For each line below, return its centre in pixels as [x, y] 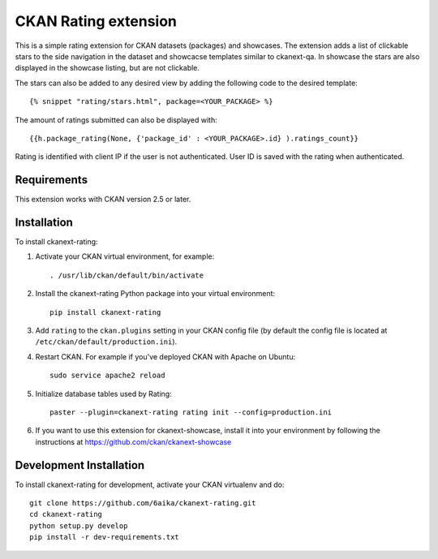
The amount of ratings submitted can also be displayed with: [116, 120]
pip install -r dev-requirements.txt [105, 537]
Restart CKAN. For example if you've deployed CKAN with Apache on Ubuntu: [165, 356]
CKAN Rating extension [96, 21]
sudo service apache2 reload [107, 376]
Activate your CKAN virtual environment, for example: [125, 256]
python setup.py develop [79, 526]
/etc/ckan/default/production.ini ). [106, 342]
